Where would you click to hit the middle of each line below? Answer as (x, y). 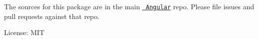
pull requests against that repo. (52, 16)
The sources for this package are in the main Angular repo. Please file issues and (129, 6)
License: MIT (24, 32)
